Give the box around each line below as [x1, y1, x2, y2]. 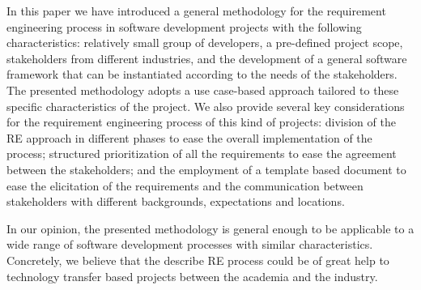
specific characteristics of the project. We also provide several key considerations [6, 97, 405, 114]
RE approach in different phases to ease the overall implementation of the [6, 129, 372, 146]
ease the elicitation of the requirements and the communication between [6, 177, 364, 194]
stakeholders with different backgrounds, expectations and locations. [6, 193, 345, 210]
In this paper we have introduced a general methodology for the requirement [6, 2, 386, 19]
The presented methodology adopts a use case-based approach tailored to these [6, 81, 399, 98]
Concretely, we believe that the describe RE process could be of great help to [6, 251, 389, 268]
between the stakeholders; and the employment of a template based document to [6, 160, 406, 177]
